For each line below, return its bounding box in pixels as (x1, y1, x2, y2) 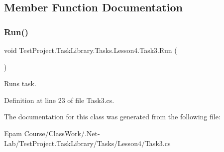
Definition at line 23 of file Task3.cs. (4, 95, 114, 105)
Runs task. (4, 78, 36, 89)
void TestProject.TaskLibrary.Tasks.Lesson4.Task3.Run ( (4, 45, 177, 55)
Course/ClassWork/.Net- (24, 128, 100, 138)
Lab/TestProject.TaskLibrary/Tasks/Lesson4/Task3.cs (4, 138, 171, 148)
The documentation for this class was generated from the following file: (4, 111, 221, 122)
